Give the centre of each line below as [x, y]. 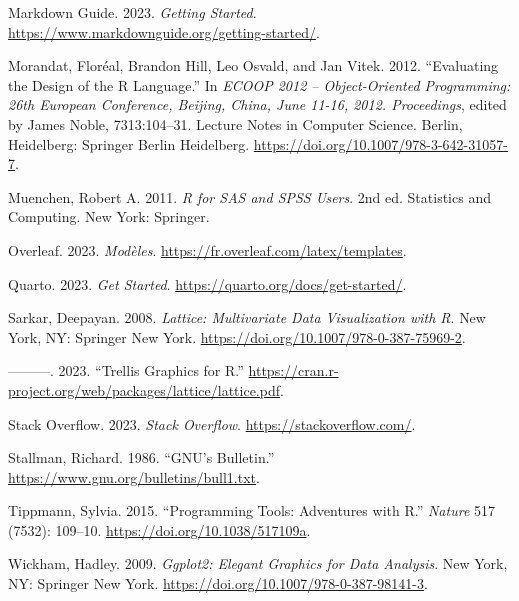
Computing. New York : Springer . [109, 216]
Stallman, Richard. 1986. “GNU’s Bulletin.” [141, 457]
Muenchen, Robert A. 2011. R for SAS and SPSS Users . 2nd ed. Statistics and [249, 196]
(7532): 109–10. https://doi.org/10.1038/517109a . [159, 529]
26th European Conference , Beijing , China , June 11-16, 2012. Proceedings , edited [257, 104]
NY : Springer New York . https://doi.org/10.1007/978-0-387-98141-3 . [218, 583]
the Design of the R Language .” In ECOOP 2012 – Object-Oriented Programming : [259, 84]
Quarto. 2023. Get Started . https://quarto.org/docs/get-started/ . [207, 283]
